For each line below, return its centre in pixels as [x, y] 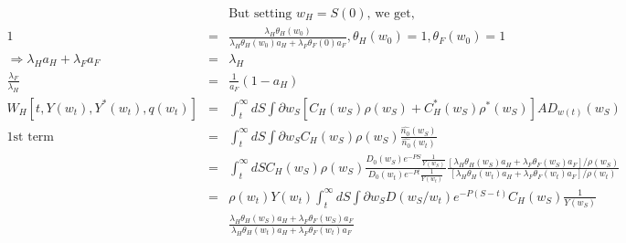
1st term [31, 137]
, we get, [391, 14]
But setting [260, 14]
